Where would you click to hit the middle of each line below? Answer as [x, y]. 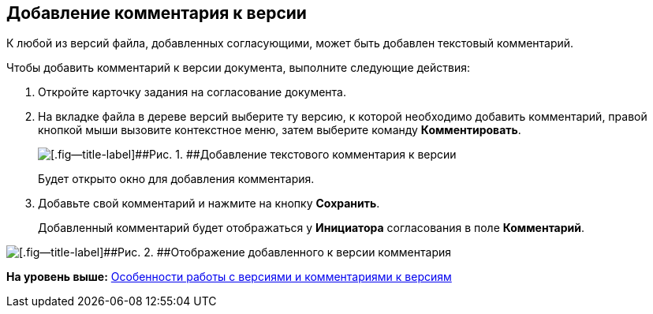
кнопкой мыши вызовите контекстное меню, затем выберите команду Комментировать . [280, 130]
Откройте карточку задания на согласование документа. [192, 92]
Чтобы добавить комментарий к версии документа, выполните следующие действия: [239, 68]
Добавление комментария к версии [157, 13]
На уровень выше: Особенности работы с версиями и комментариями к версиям [229, 277]
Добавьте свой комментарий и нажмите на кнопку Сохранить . [209, 204]
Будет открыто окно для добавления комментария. [176, 179]
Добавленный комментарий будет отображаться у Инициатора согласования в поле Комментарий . [312, 228]
